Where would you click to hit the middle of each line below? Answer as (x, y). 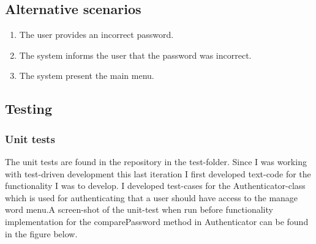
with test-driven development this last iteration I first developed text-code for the (158, 173)
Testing (28, 109)
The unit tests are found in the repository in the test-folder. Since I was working (156, 161)
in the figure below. (41, 233)
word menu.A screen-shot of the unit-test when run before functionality (139, 209)
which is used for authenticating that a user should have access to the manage (152, 197)
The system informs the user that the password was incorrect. (135, 55)
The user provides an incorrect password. (96, 35)
